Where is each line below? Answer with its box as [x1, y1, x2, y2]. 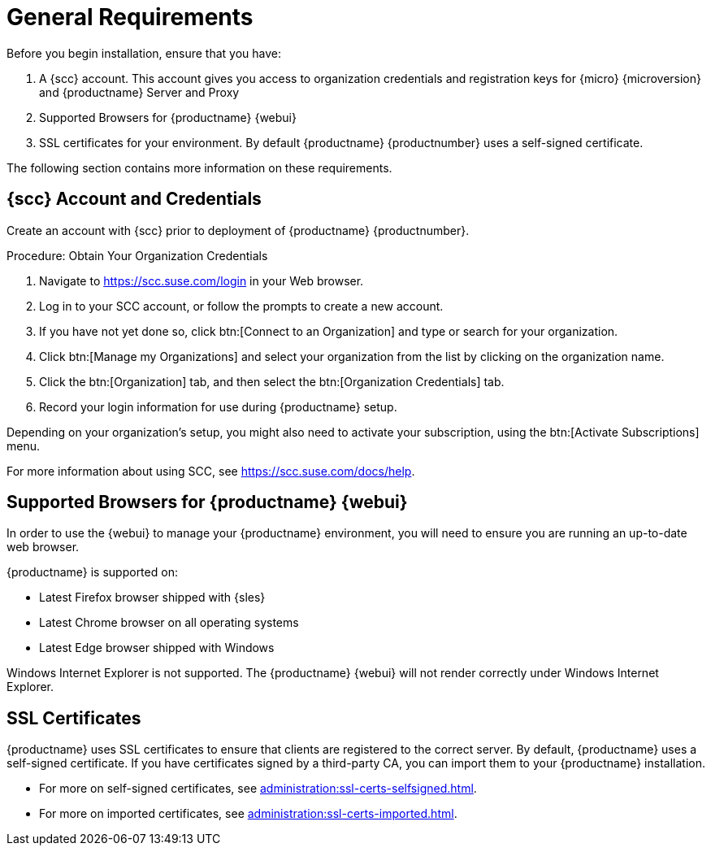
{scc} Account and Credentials [7, 189, 262, 210]
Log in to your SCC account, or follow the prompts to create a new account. [39, 298, 444, 313]
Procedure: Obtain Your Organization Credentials [7, 248, 268, 263]
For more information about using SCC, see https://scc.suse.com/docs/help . [7, 463, 415, 478]
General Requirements [7, 3, 254, 31]
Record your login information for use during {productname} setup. [39, 399, 397, 414]
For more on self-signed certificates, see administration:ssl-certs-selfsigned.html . [39, 781, 477, 796]
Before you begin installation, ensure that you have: [7, 46, 281, 60]
